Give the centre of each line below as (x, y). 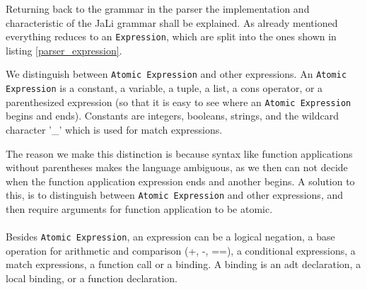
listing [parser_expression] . (64, 50)
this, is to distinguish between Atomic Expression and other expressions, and (175, 195)
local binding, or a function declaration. (92, 278)
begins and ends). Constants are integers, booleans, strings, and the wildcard (172, 116)
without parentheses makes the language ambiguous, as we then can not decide (177, 167)
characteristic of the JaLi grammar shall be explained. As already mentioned (172, 22)
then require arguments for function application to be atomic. (139, 209)
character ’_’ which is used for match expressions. (114, 129)
